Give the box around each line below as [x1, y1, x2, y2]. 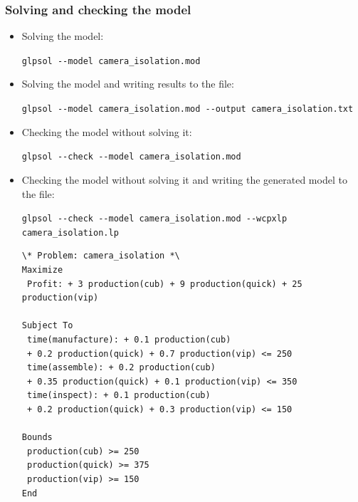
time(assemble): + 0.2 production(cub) [26, 362, 216, 373]
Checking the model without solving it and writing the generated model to [21, 172, 347, 187]
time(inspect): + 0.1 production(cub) [26, 390, 211, 401]
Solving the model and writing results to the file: [21, 76, 234, 91]
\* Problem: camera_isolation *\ [21, 251, 180, 261]
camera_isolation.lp [21, 227, 119, 238]
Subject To [21, 320, 73, 331]
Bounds [21, 432, 53, 443]
